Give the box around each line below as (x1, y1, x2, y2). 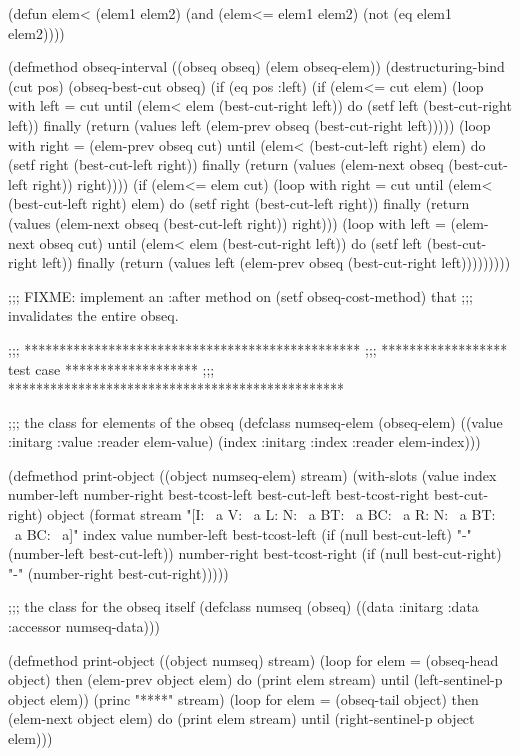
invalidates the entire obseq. (8, 305, 179, 326)
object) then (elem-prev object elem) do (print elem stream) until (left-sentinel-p (8, 669, 503, 690)
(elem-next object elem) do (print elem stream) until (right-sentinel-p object (8, 708, 475, 729)
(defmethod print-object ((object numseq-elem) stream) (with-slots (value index (8, 464, 497, 485)
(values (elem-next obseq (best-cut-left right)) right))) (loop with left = (8, 212, 446, 233)
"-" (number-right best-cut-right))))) (8, 562, 229, 583)
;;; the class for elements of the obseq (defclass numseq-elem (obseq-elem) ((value (8, 411, 503, 432)
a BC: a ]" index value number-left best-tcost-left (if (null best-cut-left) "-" (14, 523, 472, 544)
